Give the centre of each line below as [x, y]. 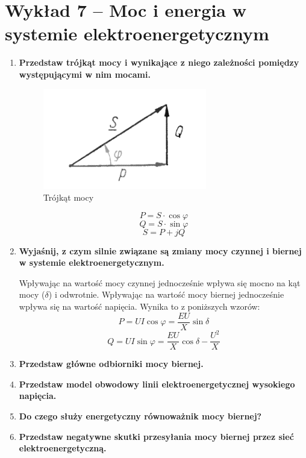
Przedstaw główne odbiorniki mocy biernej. [111, 364]
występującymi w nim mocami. [85, 74]
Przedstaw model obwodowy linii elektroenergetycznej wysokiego [157, 384]
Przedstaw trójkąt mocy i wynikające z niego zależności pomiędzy [159, 62]
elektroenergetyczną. [63, 448]
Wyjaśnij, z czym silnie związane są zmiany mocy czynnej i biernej [160, 250]
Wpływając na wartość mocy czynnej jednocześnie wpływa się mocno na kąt [160, 282]
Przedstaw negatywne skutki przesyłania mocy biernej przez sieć [156, 436]
